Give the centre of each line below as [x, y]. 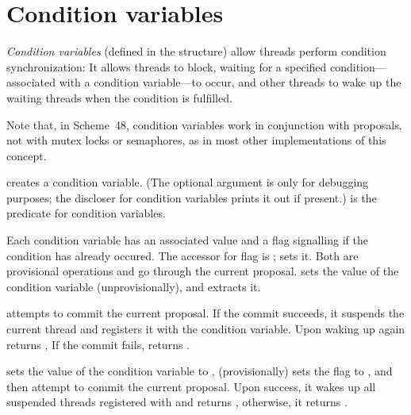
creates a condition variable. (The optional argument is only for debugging [188, 182]
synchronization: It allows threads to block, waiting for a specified [167, 66]
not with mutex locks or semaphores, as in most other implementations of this [196, 140]
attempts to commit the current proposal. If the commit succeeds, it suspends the [205, 313]
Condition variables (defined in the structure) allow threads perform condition [196, 51]
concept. [27, 155]
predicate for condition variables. [86, 213]
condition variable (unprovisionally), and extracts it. [134, 286]
